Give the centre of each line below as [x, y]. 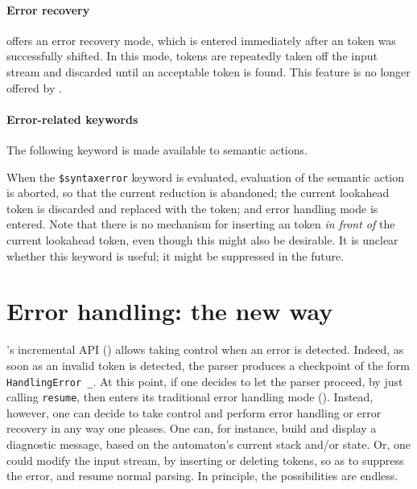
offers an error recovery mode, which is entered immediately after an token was [201, 40]
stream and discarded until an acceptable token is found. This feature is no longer [208, 71]
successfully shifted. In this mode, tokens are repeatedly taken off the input [192, 56]
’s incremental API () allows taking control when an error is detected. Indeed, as [205, 349]
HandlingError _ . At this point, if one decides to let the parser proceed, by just [205, 381]
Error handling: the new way [170, 311]
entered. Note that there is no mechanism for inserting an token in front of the [201, 224]
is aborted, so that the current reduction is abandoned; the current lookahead [198, 193]
